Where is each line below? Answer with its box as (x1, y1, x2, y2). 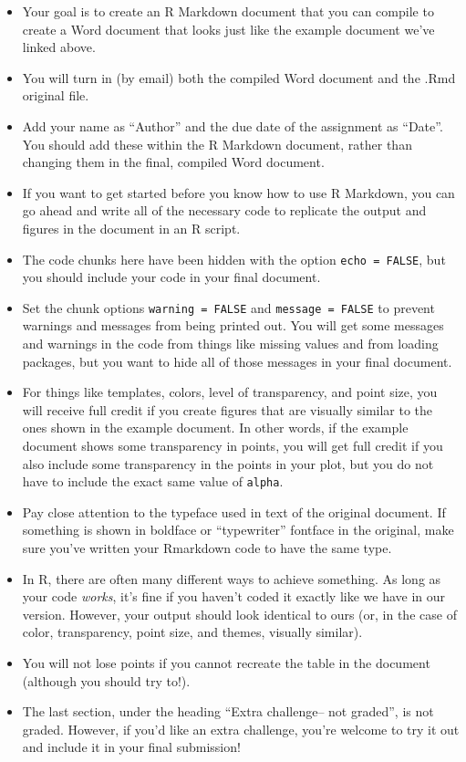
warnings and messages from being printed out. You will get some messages (22, 316, 444, 335)
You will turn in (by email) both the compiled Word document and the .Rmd (22, 68, 456, 87)
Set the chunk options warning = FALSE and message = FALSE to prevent (22, 297, 435, 317)
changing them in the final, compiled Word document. (22, 152, 325, 172)
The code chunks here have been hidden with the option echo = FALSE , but (22, 249, 446, 268)
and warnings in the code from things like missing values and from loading (22, 334, 439, 353)
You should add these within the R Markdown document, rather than (22, 134, 412, 153)
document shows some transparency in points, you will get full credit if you (22, 436, 443, 454)
